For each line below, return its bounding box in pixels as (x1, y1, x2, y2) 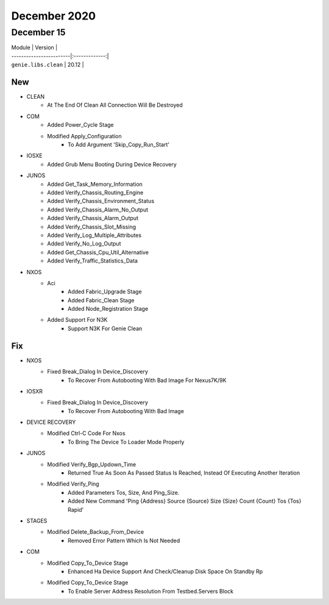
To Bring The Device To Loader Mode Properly (68, 438, 185, 445)
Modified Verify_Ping (47, 480, 100, 487)
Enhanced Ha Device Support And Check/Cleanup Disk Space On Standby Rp (68, 567, 263, 575)
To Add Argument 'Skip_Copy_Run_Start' (68, 141, 170, 149)
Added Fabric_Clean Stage (68, 296, 135, 304)
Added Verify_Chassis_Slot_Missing (47, 223, 136, 230)
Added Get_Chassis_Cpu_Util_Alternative (47, 249, 149, 256)
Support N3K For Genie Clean (68, 325, 143, 332)
